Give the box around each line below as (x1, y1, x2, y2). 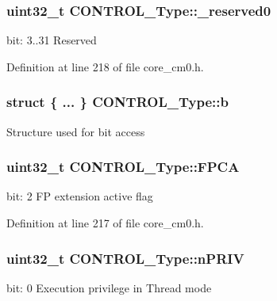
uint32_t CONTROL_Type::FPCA (6, 157, 240, 177)
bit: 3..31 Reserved (6, 32, 97, 48)
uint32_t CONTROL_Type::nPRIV (6, 248, 244, 268)
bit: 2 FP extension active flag (6, 188, 153, 204)
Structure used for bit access (6, 123, 145, 139)
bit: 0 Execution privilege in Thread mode (6, 279, 212, 295)
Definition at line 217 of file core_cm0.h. (6, 215, 204, 231)
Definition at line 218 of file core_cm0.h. (6, 58, 204, 74)
